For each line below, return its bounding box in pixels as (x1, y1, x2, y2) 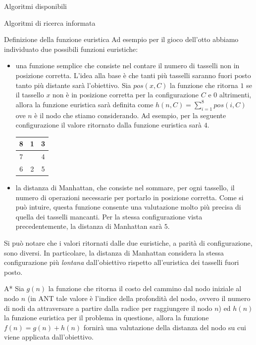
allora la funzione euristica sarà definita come (15, 99, 154, 109)
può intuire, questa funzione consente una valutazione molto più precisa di (15, 202, 241, 212)
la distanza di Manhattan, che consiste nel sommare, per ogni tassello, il (15, 182, 235, 193)
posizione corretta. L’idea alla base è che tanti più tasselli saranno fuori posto (15, 70, 251, 80)
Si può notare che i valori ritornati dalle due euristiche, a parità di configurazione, (4, 237, 253, 248)
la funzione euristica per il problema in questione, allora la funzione (4, 312, 209, 323)
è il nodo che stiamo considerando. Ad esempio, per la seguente (34, 110, 226, 120)
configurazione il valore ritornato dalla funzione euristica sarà (15, 120, 202, 130)
